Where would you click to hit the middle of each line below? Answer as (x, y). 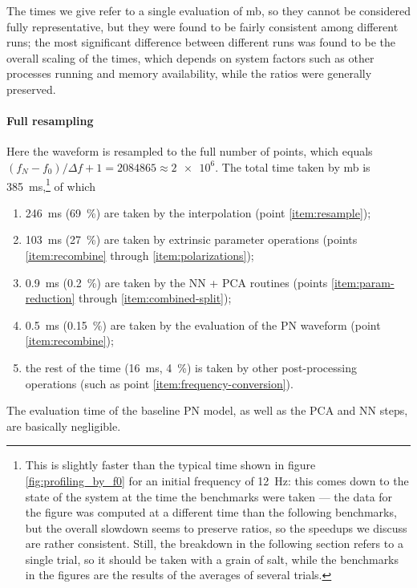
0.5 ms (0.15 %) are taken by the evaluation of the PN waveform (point (203, 324)
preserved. (31, 89)
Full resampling (50, 121)
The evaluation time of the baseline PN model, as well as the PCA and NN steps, (207, 410)
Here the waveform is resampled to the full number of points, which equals (190, 151)
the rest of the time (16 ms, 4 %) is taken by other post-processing (191, 367)
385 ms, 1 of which (51, 185)
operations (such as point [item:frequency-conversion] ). (159, 383)
